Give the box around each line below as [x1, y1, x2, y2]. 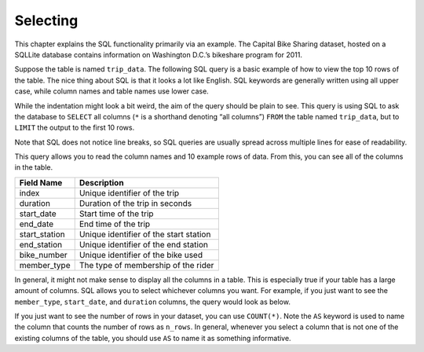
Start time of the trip [79, 208, 154, 219]
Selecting [14, 12, 79, 29]
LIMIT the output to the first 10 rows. [14, 123, 135, 133]
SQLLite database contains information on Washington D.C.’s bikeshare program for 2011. [14, 49, 302, 59]
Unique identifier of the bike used [79, 249, 203, 260]
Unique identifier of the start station [79, 229, 211, 240]
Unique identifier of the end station [79, 239, 208, 250]
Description [79, 177, 125, 188]
